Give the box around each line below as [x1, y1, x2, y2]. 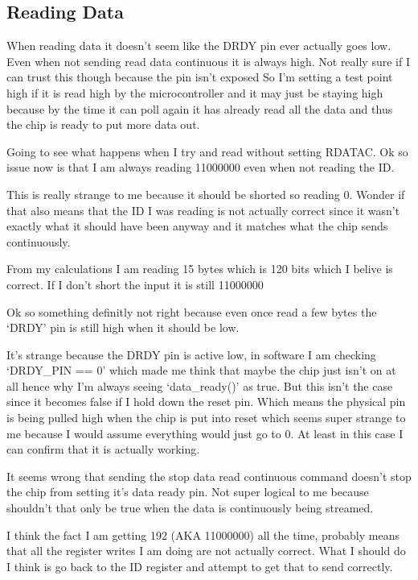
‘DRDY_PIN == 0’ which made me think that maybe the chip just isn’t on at [6, 362, 396, 379]
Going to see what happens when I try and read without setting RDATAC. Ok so [6, 143, 408, 159]
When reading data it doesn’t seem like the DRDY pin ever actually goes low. [6, 37, 391, 54]
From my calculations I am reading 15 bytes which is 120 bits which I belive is [6, 260, 393, 277]
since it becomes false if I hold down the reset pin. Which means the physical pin [6, 393, 406, 410]
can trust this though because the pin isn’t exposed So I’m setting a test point [6, 68, 393, 85]
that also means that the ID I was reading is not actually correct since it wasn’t [6, 201, 400, 218]
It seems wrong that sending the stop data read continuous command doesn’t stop [6, 467, 412, 484]
